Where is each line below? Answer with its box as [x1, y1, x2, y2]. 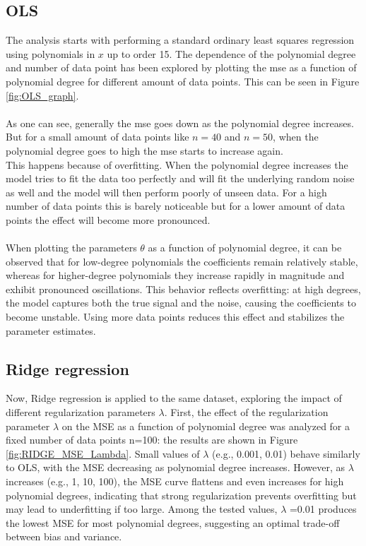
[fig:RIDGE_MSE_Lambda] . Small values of [6, 446, 200, 461]
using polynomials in [6, 46, 95, 61]
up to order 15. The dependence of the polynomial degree [107, 46, 356, 61]
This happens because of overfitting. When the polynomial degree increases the [6, 157, 348, 172]
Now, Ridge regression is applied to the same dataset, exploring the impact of [6, 391, 342, 405]
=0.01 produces [289, 502, 357, 516]
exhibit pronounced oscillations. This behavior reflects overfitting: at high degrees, [6, 281, 361, 296]
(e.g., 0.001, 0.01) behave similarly [212, 446, 360, 461]
